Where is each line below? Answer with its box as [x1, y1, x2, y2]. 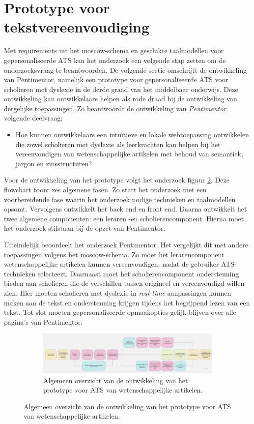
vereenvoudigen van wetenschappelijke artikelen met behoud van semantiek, [15, 149, 243, 159]
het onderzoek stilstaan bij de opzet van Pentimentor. [4, 223, 166, 233]
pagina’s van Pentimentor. [4, 316, 83, 327]
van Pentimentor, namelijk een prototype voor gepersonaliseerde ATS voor [4, 74, 228, 85]
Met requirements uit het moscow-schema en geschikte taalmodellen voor [4, 45, 224, 56]
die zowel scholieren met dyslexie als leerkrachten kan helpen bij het [15, 139, 221, 149]
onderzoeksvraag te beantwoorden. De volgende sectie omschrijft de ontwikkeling [4, 64, 247, 75]
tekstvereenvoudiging [4, 17, 150, 37]
